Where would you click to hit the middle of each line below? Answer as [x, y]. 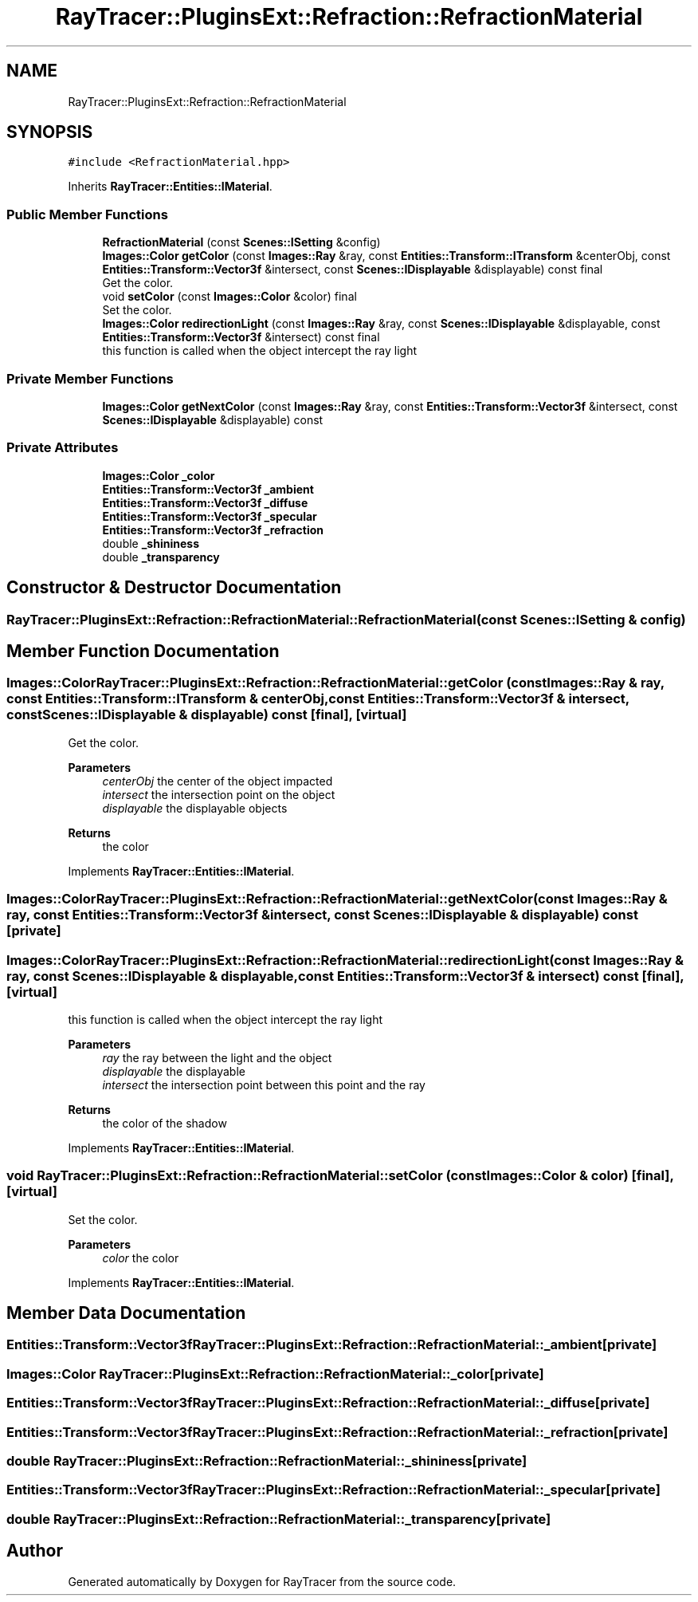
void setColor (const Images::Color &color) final [229, 297]
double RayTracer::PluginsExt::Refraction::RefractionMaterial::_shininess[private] [267, 1460]
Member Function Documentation [143, 651]
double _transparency [161, 557]
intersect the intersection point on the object [219, 794]
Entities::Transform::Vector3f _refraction [213, 529]
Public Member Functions [87, 214]
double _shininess [151, 543]
